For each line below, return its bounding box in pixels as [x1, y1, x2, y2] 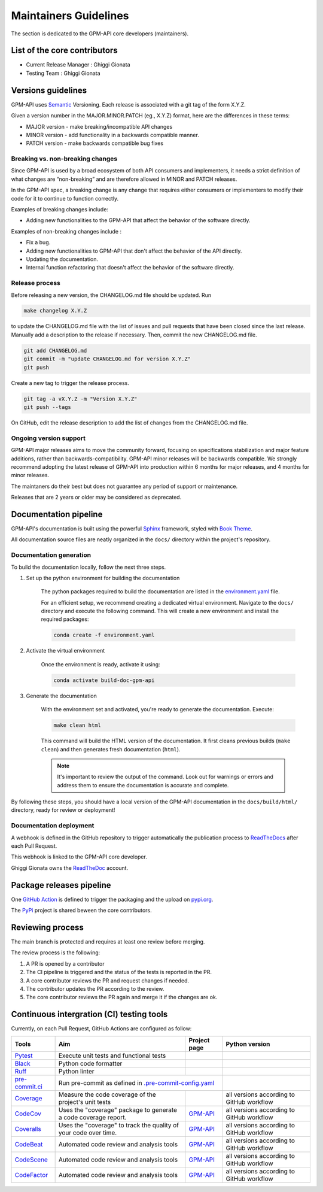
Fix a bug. [26, 239, 51, 246]
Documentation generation [11, 551, 92, 559]
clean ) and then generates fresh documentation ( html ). [41, 745, 181, 753]
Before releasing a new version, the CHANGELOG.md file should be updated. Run [11, 291, 212, 299]
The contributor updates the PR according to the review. [26, 985, 164, 992]
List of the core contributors [11, 46, 118, 56]
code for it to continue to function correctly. [11, 195, 119, 202]
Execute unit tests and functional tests [58, 1051, 166, 1060]
